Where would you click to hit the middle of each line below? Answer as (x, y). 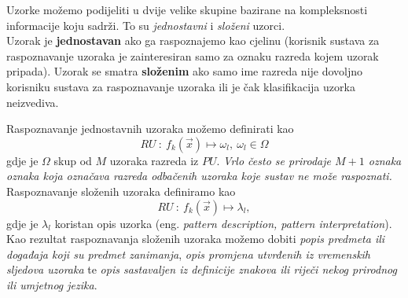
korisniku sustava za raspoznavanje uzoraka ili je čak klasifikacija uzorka (181, 86)
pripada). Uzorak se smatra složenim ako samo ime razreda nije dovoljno (185, 71)
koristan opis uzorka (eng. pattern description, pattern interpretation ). (223, 223)
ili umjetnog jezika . (52, 284)
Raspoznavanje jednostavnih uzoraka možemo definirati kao (150, 129)
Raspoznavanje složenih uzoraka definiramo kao (121, 191)
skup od (73, 160)
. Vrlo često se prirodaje (274, 160)
